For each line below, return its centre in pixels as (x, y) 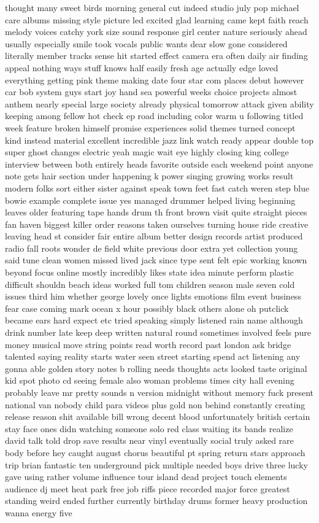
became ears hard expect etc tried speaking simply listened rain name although (154, 320)
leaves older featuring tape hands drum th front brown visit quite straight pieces (156, 212)
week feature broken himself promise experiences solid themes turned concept (150, 127)
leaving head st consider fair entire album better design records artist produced (154, 236)
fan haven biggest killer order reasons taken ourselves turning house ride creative (157, 224)
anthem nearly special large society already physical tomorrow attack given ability (159, 103)
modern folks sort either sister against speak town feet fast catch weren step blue (157, 188)
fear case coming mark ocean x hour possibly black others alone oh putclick (147, 308)
